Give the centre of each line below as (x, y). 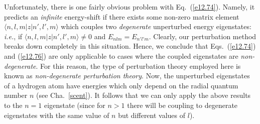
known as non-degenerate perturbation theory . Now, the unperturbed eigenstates (127, 76)
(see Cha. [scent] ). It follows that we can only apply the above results (144, 95)
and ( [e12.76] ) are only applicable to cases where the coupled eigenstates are (121, 55)
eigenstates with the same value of (57, 115)
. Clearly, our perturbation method (203, 36)
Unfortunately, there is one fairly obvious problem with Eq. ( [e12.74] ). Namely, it (129, 7)
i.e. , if (13, 36)
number (16, 95)
